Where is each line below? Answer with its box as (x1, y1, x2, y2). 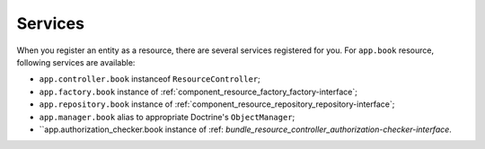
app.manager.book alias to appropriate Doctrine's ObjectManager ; (39, 111, 295, 122)
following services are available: (16, 57, 136, 67)
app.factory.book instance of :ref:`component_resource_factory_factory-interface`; (39, 86, 358, 97)
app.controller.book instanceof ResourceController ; (39, 74, 260, 84)
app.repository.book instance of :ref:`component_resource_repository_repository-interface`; (39, 99, 395, 110)
